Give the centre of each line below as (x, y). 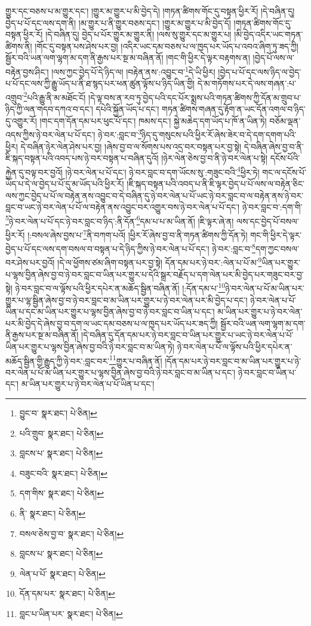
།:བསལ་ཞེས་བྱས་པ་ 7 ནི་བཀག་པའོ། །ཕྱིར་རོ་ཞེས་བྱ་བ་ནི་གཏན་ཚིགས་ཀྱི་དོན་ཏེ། (138, 234)
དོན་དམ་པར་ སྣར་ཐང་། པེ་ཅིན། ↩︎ (67, 593)
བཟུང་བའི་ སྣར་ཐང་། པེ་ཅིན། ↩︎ (63, 473)
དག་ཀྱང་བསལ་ (277, 248)
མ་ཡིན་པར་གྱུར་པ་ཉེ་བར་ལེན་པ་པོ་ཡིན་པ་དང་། (88, 384)
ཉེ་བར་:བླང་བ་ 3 (120, 134)
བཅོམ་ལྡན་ (285, 120)
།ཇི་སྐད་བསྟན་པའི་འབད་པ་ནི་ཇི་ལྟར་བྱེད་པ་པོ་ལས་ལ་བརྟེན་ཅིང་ (215, 183)
